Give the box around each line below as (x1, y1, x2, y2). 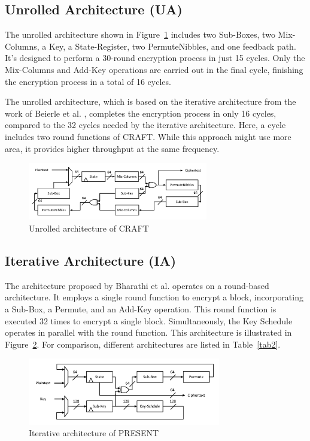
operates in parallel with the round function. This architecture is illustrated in (5, 326, 292, 339)
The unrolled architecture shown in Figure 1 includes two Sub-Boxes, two (5, 28, 275, 41)
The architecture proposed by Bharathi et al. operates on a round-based (5, 279, 269, 291)
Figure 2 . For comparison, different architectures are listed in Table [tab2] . (5, 337, 281, 350)
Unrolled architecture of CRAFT (29, 222, 149, 235)
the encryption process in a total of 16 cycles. (5, 75, 171, 87)
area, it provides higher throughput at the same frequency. (5, 142, 220, 154)
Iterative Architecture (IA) (5, 251, 177, 270)
